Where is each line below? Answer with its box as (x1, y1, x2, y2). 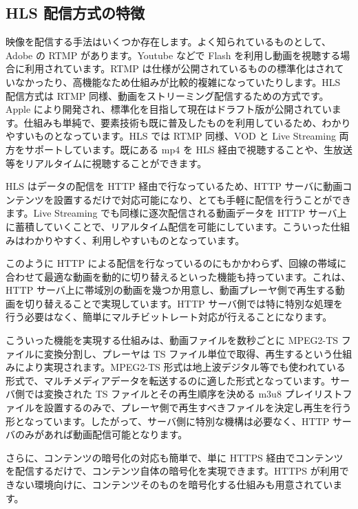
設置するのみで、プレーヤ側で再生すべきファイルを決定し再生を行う (43, 400, 352, 415)
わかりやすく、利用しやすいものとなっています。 (24, 232, 245, 247)
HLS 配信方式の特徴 (6, 2, 145, 23)
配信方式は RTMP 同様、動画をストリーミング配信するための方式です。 (6, 88, 329, 102)
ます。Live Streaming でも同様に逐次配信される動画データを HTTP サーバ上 (6, 206, 347, 220)
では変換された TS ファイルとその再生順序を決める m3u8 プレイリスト (24, 387, 343, 401)
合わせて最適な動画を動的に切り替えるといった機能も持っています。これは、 (6, 269, 351, 283)
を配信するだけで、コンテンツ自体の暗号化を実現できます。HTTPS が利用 (6, 464, 339, 478)
